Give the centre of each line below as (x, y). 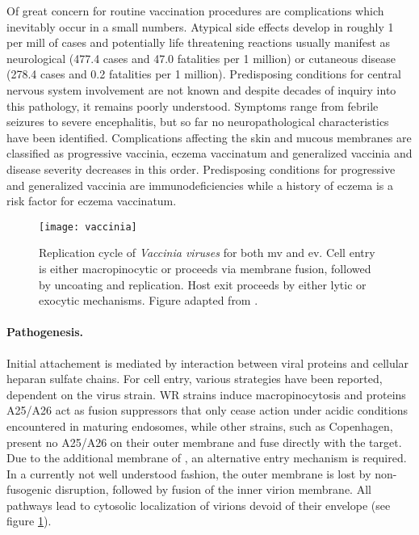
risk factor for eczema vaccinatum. (92, 201)
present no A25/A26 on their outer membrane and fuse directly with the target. (204, 442)
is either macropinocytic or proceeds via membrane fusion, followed (205, 268)
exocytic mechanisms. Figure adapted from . (149, 300)
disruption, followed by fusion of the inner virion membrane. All (213, 489)
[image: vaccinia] (88, 227)
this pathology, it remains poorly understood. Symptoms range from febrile (193, 105)
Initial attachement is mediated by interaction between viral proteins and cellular (208, 362)
